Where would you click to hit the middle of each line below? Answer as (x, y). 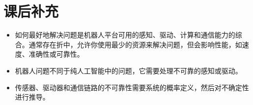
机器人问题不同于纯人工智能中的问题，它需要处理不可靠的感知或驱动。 (128, 70)
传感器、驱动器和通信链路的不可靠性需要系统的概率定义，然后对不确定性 (132, 87)
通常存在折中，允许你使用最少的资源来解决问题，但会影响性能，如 (135, 44)
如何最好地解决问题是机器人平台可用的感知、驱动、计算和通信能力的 (125, 35)
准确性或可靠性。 (56, 54)
